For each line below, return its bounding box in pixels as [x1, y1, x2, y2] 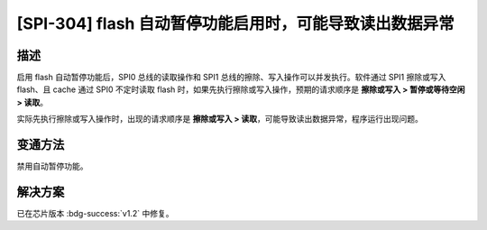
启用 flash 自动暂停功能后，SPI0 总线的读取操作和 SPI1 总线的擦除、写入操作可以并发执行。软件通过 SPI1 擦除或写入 [16, 72, 446, 83]
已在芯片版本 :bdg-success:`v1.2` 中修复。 [16, 208, 174, 219]
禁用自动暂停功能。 [16, 161, 88, 171]
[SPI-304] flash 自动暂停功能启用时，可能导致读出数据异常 [16, 14, 455, 33]
